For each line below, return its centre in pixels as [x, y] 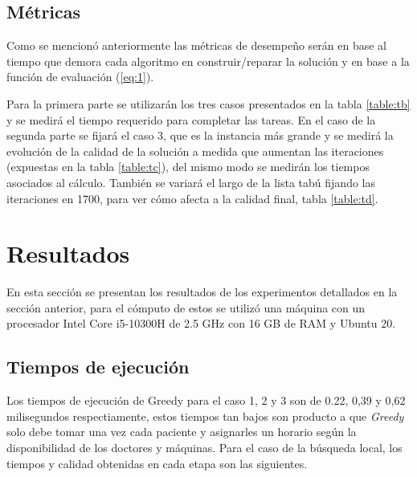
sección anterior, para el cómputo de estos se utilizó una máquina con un [186, 307]
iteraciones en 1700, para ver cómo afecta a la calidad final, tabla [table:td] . [192, 198]
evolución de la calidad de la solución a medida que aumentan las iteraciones [195, 151]
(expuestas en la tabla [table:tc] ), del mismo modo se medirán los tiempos [188, 167]
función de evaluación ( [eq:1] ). [80, 77]
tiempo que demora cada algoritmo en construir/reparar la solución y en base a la [208, 61]
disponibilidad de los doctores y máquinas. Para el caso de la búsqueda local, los [204, 448]
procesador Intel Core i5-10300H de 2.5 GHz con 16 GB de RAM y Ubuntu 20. [201, 323]
